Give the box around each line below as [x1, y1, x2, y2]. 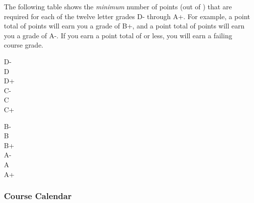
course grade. [4, 40, 44, 50]
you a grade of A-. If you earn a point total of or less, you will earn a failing [4, 30, 232, 40]
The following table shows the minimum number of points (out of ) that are [4, 1, 232, 11]
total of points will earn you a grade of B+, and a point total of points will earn [4, 21, 245, 31]
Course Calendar [4, 190, 72, 202]
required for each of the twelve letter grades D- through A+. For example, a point [4, 11, 251, 21]
